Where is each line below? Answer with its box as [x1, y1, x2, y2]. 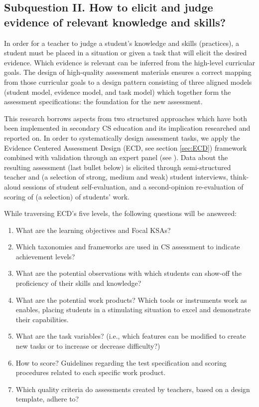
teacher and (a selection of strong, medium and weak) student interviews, [4, 172, 228, 182]
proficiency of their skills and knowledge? [15, 278, 141, 288]
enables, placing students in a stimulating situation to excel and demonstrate [15, 304, 251, 315]
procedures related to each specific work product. [15, 367, 166, 378]
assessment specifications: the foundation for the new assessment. [4, 96, 203, 107]
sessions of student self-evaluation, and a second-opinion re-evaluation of [23, 181, 244, 192]
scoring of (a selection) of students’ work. [4, 191, 129, 202]
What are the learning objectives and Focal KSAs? [15, 224, 171, 235]
